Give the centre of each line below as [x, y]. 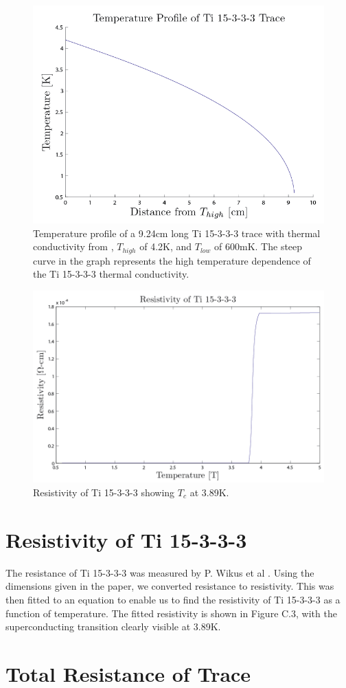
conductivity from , [73, 246]
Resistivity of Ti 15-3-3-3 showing [104, 492]
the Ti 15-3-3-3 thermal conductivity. [111, 274]
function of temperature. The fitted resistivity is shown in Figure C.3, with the [171, 613]
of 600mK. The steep [258, 246]
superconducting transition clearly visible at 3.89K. [113, 626]
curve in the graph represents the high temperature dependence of [172, 260]
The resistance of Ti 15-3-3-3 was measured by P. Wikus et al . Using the [160, 572]
